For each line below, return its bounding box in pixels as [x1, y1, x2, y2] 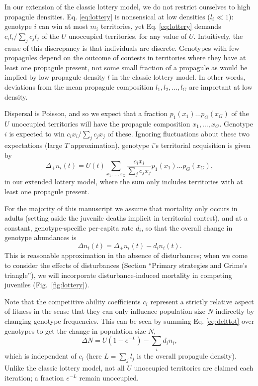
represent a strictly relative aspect [150, 296, 254, 306]
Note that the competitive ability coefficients [4, 296, 141, 306]
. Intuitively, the [193, 30, 243, 41]
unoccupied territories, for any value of [68, 30, 187, 41]
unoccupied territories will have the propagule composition [11, 118, 190, 129]
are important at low [189, 81, 253, 92]
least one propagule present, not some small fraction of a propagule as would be [4, 62, 248, 72]
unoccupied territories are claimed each [134, 363, 254, 373]
